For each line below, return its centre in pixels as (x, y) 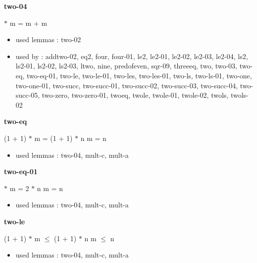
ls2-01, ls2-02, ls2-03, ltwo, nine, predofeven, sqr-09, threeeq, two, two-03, (127, 66)
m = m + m (28, 23)
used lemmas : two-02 (48, 39)
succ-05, (28, 95)
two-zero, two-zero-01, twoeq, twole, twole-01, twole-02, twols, (135, 95)
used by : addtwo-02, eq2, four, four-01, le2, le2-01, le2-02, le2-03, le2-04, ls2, (132, 56)
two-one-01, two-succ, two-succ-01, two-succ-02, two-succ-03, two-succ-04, (127, 85)
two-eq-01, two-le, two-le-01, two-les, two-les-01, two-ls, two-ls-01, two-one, (139, 75)
